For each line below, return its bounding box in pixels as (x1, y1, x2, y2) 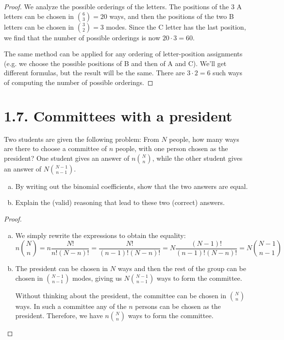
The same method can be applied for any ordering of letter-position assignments (4, 49, 243, 59)
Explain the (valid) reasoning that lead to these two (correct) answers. (15, 197, 225, 207)
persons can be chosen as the (135, 301, 221, 311)
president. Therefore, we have (15, 310, 103, 321)
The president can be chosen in (15, 263, 108, 273)
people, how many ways (169, 134, 239, 144)
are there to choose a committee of (4, 143, 107, 153)
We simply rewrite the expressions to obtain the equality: (15, 230, 186, 240)
